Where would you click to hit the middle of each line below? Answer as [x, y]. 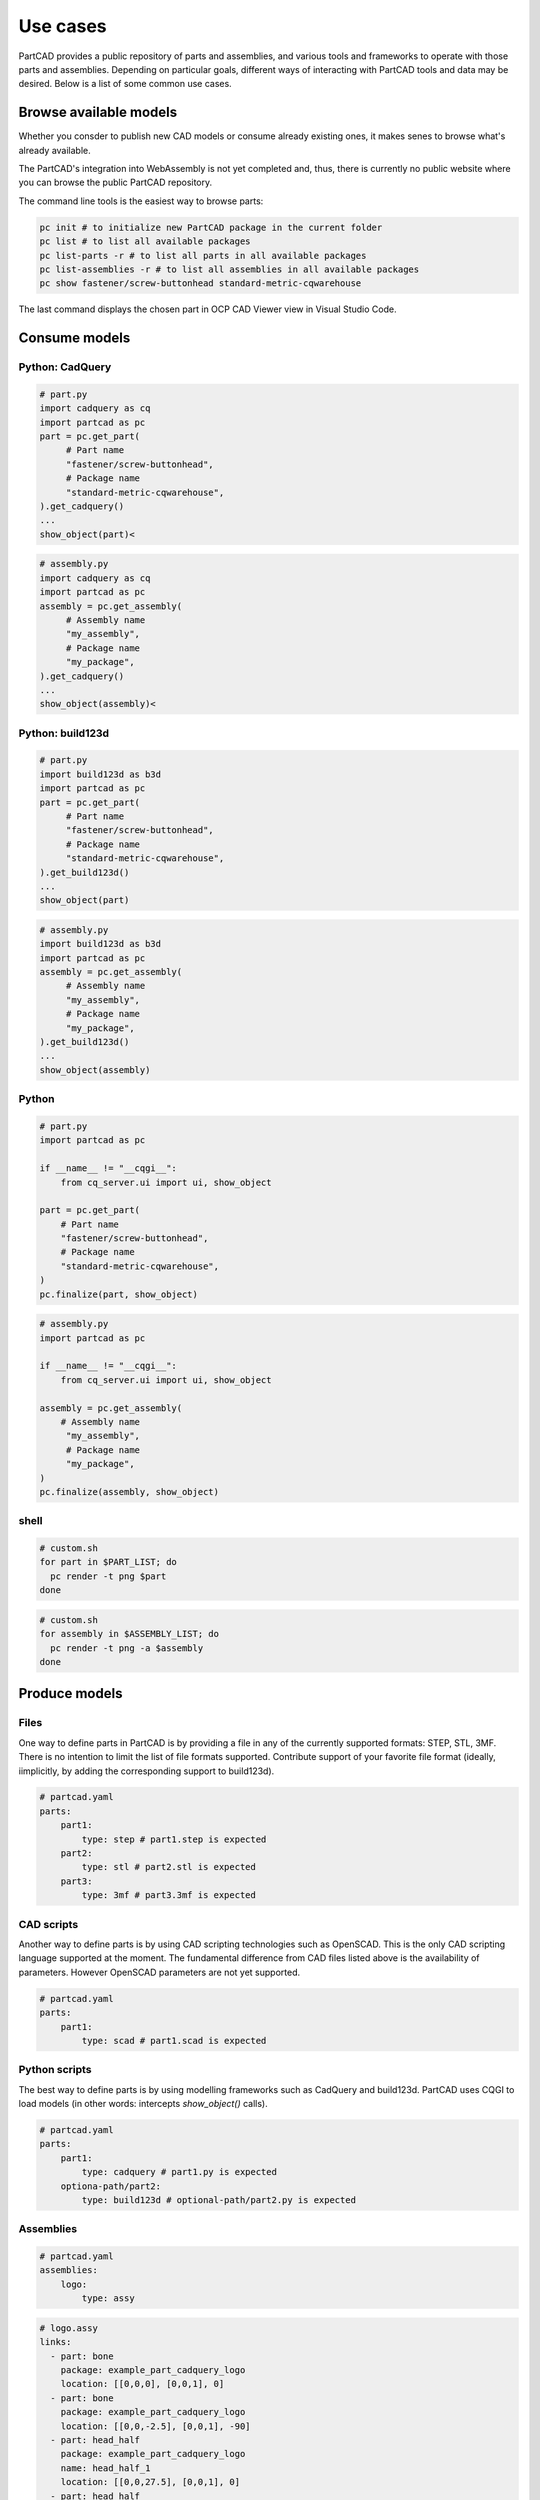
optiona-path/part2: [111, 2186]
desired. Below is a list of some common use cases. [125, 84]
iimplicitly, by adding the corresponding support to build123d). [146, 1771]
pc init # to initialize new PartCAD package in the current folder [211, 227]
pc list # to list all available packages [145, 241]
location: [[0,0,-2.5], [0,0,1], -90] [155, 2426]
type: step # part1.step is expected [174, 1839]
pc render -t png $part [108, 1576]
